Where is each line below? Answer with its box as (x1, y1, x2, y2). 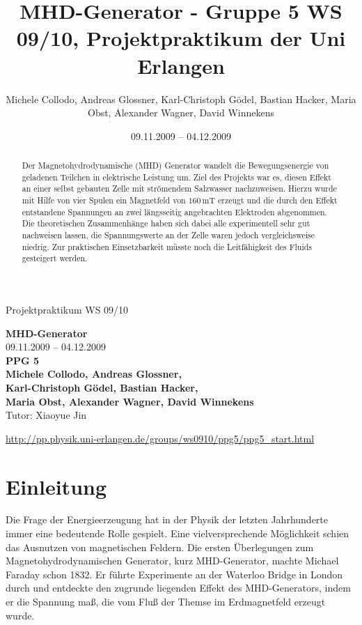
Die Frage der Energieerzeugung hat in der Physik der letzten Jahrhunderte (6, 512, 329, 527)
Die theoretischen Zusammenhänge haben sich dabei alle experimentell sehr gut (22, 217, 310, 229)
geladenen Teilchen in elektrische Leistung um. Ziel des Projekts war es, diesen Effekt (22, 171, 331, 183)
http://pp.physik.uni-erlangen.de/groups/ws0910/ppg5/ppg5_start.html (6, 431, 315, 445)
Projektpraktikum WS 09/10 (6, 302, 129, 316)
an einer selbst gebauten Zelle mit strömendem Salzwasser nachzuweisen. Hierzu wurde (22, 183, 337, 194)
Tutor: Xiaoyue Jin (6, 408, 87, 422)
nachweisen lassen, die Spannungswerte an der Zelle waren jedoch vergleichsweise (22, 229, 315, 241)
